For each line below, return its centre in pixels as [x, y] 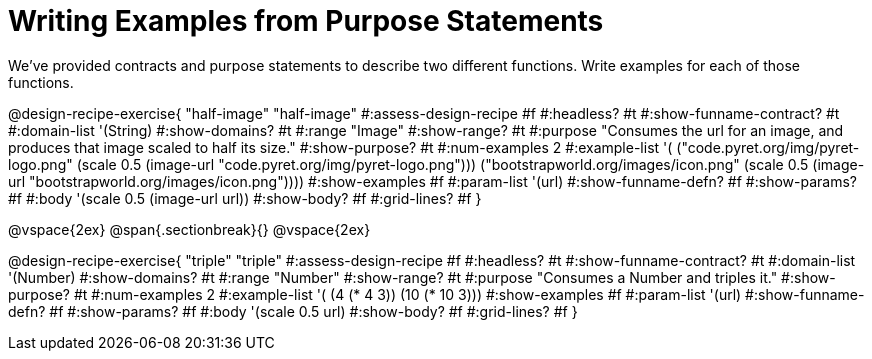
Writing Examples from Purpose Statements [306, 21]
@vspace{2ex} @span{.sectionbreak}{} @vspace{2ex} [189, 229]
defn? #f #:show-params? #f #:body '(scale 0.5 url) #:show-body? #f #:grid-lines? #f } [293, 311]
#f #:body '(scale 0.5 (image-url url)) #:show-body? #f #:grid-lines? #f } [245, 198]
